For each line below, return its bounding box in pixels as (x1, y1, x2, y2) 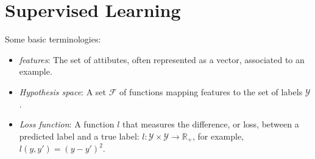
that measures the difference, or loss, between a (122, 118, 299, 130)
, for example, (193, 129, 244, 142)
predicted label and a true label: (19, 129, 140, 142)
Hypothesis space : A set (19, 85, 106, 98)
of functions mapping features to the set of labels (119, 85, 303, 98)
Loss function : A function (19, 118, 115, 130)
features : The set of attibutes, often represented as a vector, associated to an (19, 53, 305, 66)
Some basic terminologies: (5, 33, 101, 46)
